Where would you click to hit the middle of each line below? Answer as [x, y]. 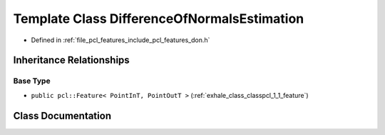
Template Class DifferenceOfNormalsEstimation [159, 19]
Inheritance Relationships [71, 60]
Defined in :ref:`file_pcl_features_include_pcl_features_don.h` [120, 40]
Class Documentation [62, 115]
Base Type [32, 81]
